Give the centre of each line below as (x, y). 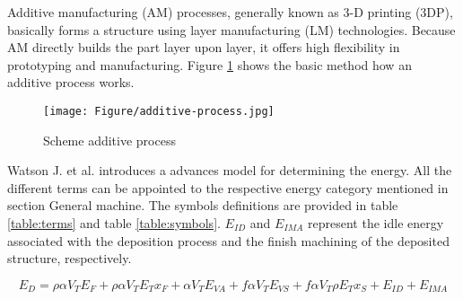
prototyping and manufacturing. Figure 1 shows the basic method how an (210, 64)
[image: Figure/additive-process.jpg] (159, 111)
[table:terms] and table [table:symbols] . (114, 223)
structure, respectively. (70, 258)
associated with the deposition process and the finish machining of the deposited (228, 240)
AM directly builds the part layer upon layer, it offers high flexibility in (204, 47)
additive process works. (71, 82)
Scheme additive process (109, 140)
